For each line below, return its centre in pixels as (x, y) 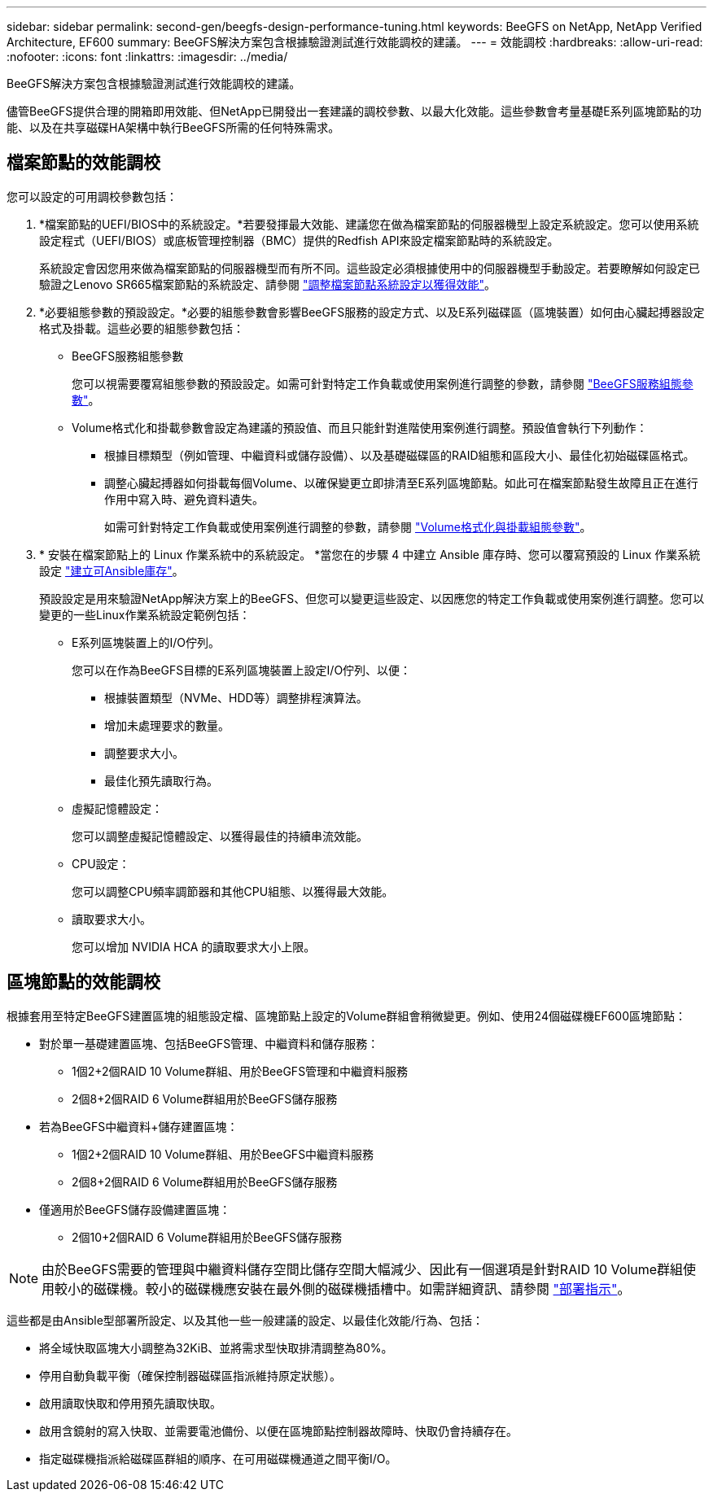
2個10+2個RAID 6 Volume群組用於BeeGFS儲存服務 (207, 1237)
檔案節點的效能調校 (83, 163)
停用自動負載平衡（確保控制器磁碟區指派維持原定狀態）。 (190, 1375)
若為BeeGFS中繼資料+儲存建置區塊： (139, 1126)
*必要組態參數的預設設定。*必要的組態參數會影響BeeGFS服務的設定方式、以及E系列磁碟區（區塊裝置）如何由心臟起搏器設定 (372, 312)
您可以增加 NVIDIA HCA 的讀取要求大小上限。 (194, 946)
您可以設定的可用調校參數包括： (92, 196)
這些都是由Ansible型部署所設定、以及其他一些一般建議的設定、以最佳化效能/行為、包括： (245, 1320)
